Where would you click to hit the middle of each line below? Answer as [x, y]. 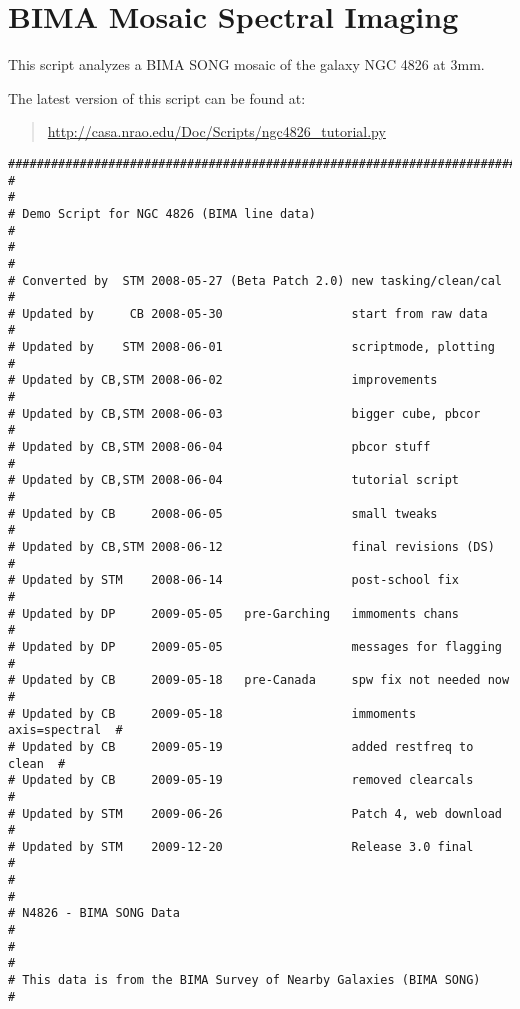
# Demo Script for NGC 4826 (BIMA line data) [162, 213]
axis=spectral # [65, 730]
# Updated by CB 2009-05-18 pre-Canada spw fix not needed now [259, 680]
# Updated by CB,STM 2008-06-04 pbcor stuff [219, 447]
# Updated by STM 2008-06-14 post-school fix [234, 580]
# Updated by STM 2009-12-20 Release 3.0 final [241, 846]
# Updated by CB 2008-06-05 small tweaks [223, 513]
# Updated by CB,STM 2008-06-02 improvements [223, 380]
